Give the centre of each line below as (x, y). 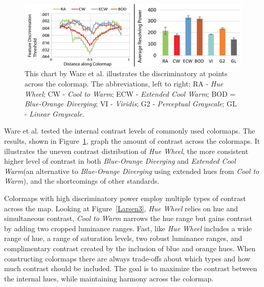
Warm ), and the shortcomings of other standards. (82, 181)
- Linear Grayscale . (54, 113)
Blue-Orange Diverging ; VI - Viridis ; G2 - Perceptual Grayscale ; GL (131, 104)
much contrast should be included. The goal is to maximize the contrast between (131, 268)
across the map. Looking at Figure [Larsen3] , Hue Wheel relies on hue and (121, 208)
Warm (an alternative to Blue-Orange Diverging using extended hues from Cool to (132, 171)
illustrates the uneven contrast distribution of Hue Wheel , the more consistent (126, 151)
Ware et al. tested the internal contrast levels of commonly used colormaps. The (130, 131)
